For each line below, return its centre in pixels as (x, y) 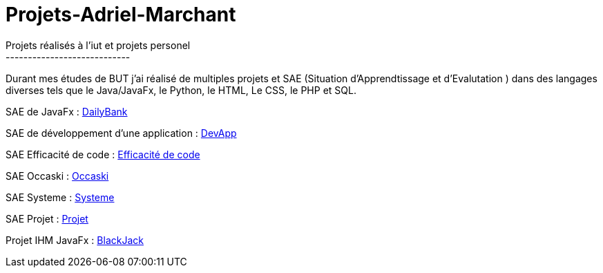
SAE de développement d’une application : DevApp (121, 133)
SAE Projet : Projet (47, 218)
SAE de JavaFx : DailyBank (67, 111)
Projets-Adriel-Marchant (121, 15)
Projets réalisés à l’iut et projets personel (98, 45)
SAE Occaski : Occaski (57, 176)
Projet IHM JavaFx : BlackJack (75, 240)
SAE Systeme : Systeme (60, 197)
